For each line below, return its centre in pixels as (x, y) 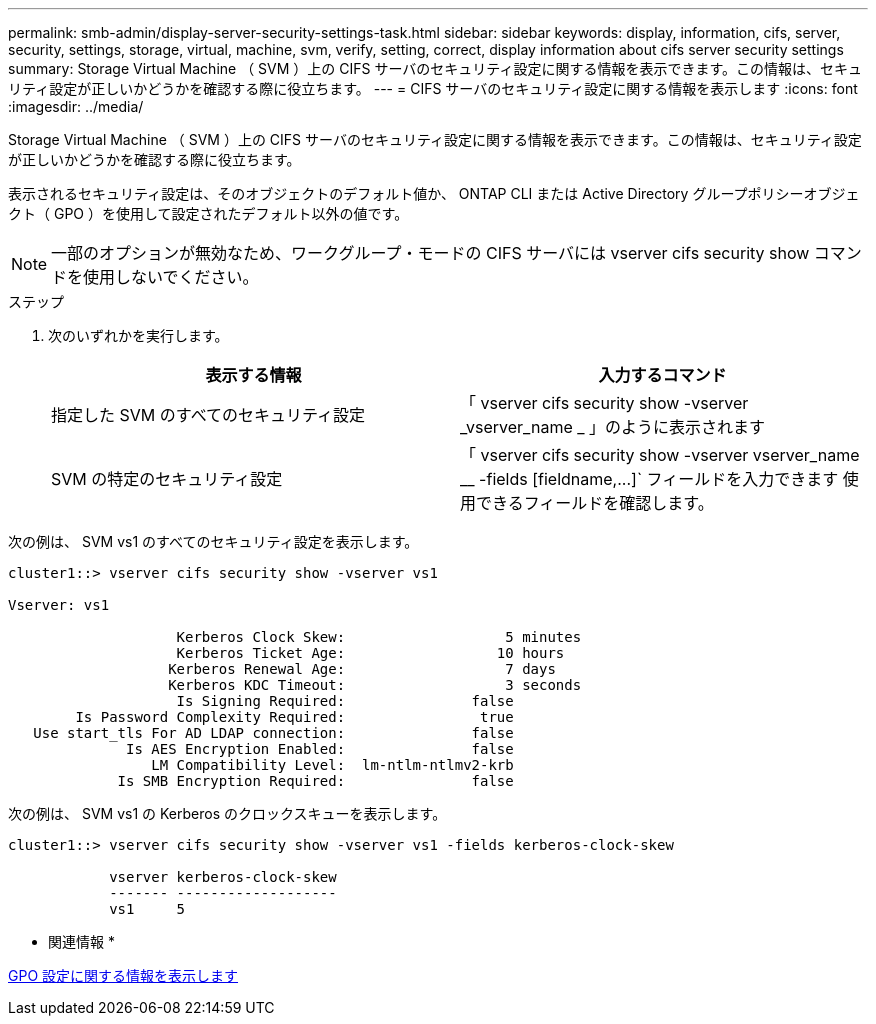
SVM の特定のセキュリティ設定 (167, 479)
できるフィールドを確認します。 (595, 503)
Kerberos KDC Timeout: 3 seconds (375, 685)
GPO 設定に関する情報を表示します (123, 975)
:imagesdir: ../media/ (76, 106)
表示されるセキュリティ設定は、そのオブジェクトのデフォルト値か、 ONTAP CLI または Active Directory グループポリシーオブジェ (434, 193)
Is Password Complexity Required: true (294, 717)
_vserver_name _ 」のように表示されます (613, 427)
